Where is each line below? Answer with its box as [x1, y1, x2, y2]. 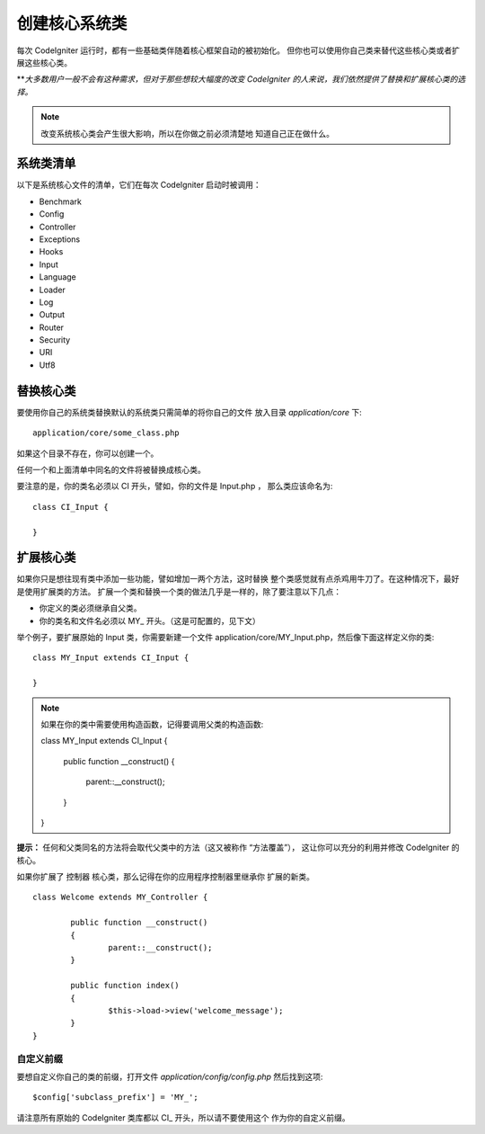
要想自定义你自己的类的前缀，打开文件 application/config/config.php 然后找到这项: [16, 1071, 323, 1082]
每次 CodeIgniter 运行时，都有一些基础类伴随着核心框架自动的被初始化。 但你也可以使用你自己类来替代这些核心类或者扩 [16, 45, 461, 56]
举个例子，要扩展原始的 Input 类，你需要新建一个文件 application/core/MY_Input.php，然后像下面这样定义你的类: [16, 631, 435, 642]
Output [39, 309, 65, 320]
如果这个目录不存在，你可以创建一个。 [16, 448, 159, 459]
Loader [39, 284, 66, 295]
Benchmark [39, 196, 83, 207]
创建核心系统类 [16, 13, 128, 33]
